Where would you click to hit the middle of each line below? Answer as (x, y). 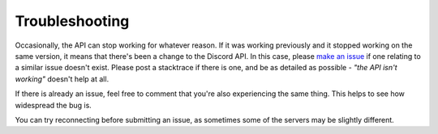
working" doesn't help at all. (62, 79)
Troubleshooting (72, 21)
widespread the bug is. (54, 105)
